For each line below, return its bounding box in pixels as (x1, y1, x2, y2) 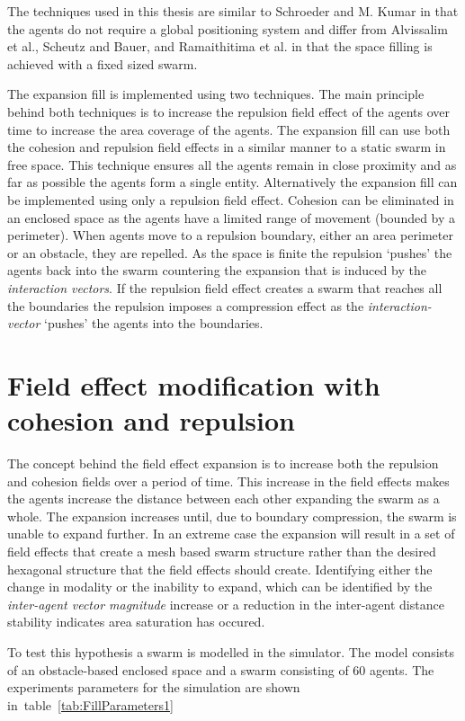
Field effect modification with (7, 366, 380, 403)
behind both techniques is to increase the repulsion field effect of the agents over (7, 102, 451, 120)
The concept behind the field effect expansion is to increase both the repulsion (7, 454, 439, 472)
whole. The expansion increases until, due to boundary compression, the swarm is (7, 506, 457, 525)
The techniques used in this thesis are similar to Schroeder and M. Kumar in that (7, 2, 459, 20)
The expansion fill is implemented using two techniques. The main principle (7, 85, 425, 103)
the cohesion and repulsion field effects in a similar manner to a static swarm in (7, 138, 446, 156)
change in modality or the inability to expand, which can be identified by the (7, 577, 433, 596)
